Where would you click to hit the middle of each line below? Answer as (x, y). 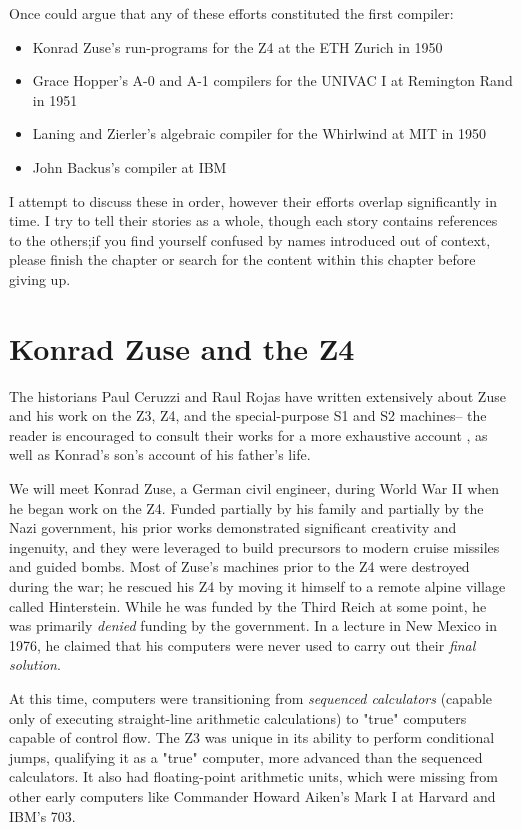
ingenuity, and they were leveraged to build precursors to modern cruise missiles (254, 546)
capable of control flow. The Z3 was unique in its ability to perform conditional (252, 737)
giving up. (40, 278)
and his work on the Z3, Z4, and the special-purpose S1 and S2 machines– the (248, 415)
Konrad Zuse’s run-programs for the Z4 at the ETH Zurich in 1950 (237, 46)
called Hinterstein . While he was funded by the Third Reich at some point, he (248, 605)
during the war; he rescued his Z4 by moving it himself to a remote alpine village (257, 586)
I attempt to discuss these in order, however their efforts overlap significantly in (253, 200)
